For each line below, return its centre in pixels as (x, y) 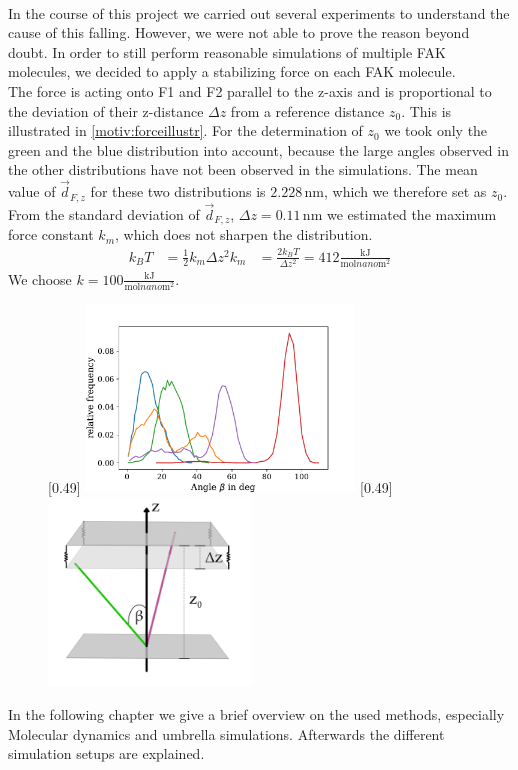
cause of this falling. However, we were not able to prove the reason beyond (239, 32)
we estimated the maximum (411, 213)
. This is (426, 110)
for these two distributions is (178, 191)
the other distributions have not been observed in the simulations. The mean (243, 169)
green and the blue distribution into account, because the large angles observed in (258, 149)
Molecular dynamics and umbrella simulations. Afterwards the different (226, 733)
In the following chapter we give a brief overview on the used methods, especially (256, 714)
